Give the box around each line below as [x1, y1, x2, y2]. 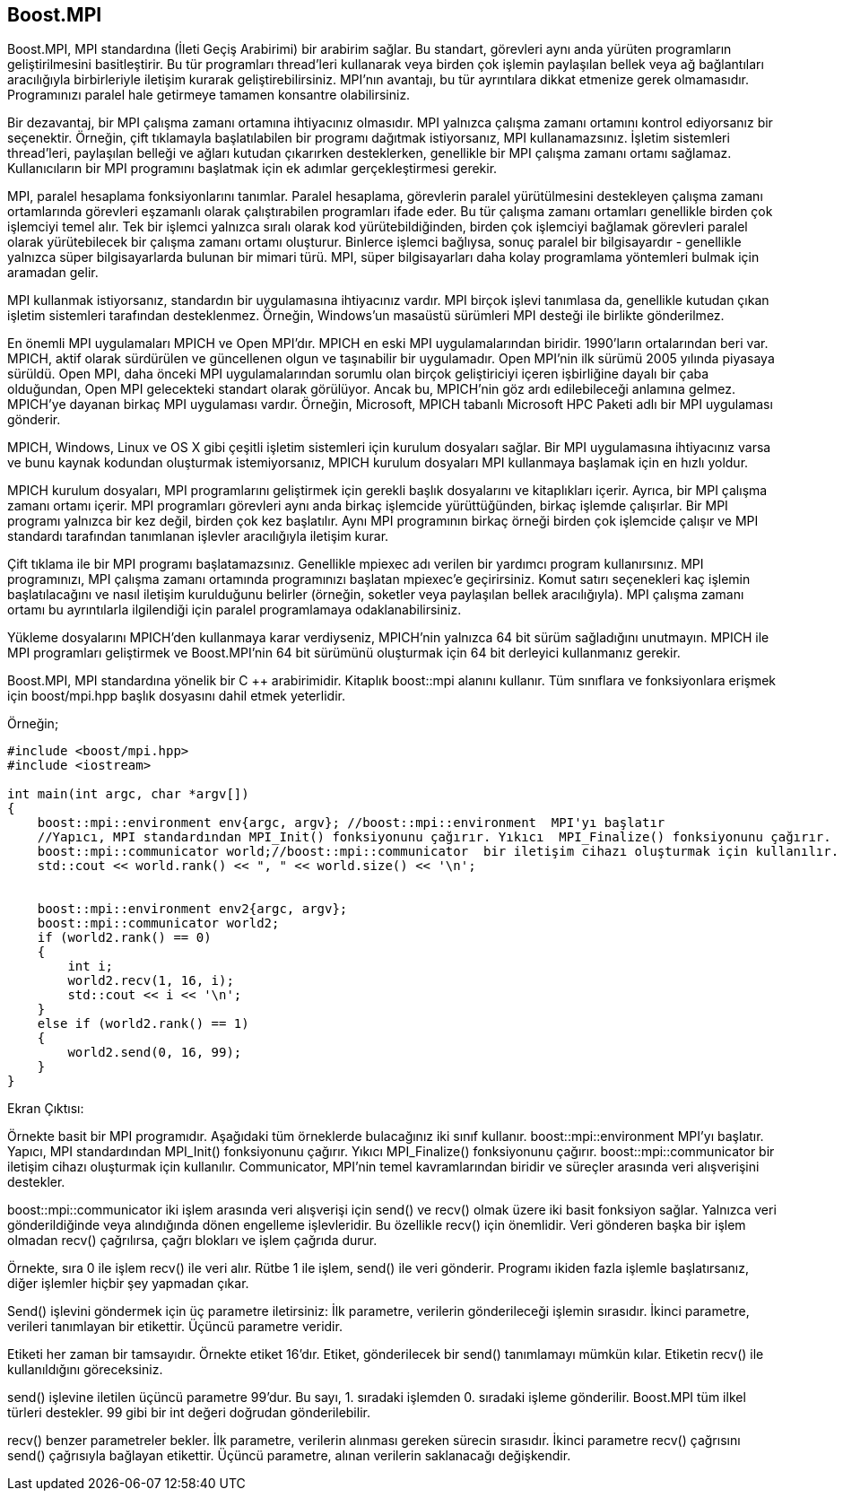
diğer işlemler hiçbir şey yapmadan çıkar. [7, 1276, 249, 1292]
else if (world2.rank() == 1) [37, 1016, 249, 1032]
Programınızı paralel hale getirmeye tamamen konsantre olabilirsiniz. [7, 87, 411, 103]
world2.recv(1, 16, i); [67, 973, 234, 989]
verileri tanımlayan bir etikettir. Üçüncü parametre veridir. [7, 1319, 343, 1335]
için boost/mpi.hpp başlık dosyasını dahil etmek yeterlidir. [7, 688, 345, 704]
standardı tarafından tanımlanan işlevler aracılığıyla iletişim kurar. [7, 528, 389, 544]
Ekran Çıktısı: [7, 1101, 84, 1117]
